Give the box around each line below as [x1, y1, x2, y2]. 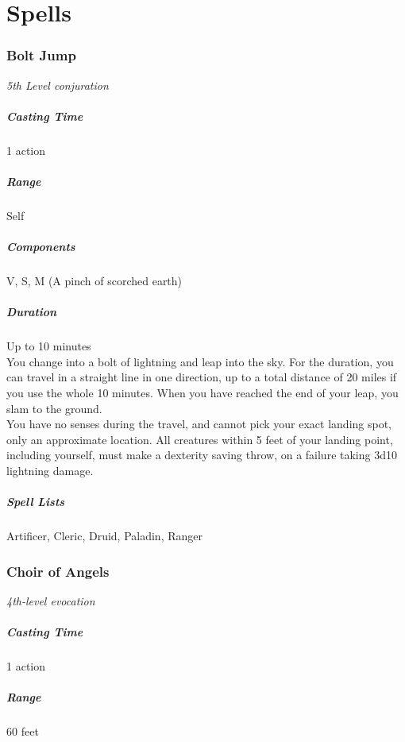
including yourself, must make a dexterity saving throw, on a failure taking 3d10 [6, 446, 397, 463]
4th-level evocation [6, 592, 95, 609]
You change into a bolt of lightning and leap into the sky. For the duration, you [6, 353, 394, 369]
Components [6, 238, 75, 255]
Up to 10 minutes [6, 338, 91, 354]
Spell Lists [6, 493, 65, 510]
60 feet [6, 723, 39, 740]
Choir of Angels [6, 561, 110, 581]
